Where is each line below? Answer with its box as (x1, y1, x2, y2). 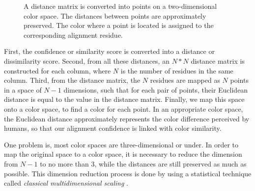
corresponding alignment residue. (24, 29, 123, 40)
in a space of (4, 84, 42, 95)
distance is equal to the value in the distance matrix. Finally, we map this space (4, 94, 245, 104)
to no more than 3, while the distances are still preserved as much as (40, 158, 247, 168)
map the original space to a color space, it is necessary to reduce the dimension (4, 149, 242, 159)
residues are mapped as (150, 75, 220, 85)
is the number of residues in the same (120, 65, 233, 75)
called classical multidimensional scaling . (4, 178, 128, 188)
